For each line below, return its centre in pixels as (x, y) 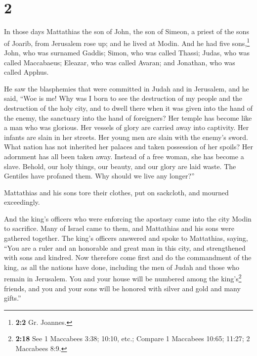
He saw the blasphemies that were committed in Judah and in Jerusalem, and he (127, 88)
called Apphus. (26, 72)
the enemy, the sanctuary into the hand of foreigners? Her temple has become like (128, 117)
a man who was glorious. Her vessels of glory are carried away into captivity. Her (127, 127)
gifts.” (13, 298)
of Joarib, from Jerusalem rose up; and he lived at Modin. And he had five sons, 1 (127, 42)
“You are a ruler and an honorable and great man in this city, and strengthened (125, 247)
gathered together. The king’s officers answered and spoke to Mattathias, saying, (126, 238)
